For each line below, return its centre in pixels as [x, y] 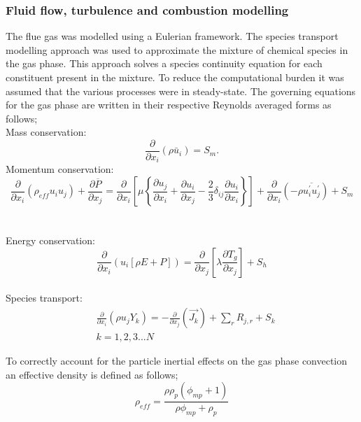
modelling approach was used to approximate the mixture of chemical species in [177, 49]
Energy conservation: [50, 240]
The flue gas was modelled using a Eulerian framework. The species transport [172, 36]
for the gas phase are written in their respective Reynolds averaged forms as [169, 105]
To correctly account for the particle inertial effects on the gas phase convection [177, 361]
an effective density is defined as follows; [92, 374]
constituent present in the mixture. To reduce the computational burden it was [175, 77]
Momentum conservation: [60, 169]
